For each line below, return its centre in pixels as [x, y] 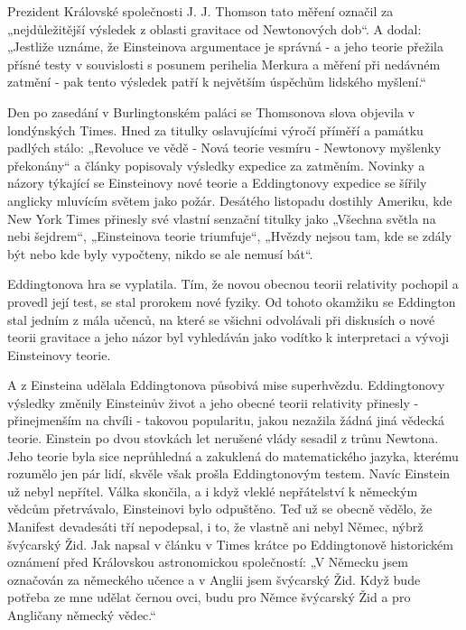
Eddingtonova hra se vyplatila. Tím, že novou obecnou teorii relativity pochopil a [233, 284]
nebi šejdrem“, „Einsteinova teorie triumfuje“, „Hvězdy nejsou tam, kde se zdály [230, 236]
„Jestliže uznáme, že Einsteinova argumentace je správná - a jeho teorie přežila [225, 46]
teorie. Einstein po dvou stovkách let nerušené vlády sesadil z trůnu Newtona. [223, 438]
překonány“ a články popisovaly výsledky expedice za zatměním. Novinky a [216, 165]
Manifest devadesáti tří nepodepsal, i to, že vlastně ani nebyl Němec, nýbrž [215, 527]
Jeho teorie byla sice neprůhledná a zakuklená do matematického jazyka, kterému [233, 455]
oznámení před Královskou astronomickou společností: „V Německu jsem [208, 562]
